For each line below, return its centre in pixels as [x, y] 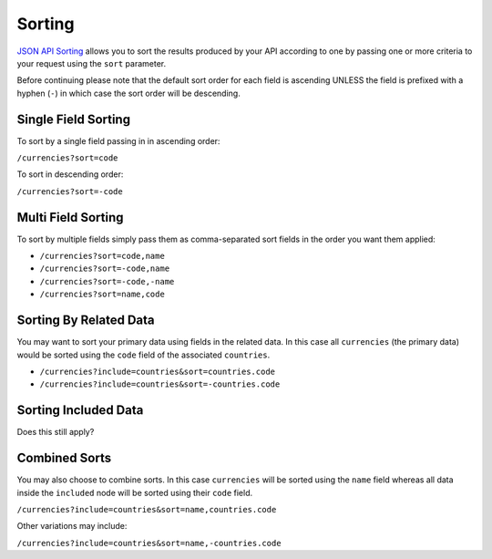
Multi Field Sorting [70, 217]
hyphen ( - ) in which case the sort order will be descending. [128, 93]
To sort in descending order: [70, 174]
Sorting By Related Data [86, 321]
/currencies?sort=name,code [102, 295]
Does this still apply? [56, 432]
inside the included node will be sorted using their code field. [135, 492]
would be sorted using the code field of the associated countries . [143, 355]
